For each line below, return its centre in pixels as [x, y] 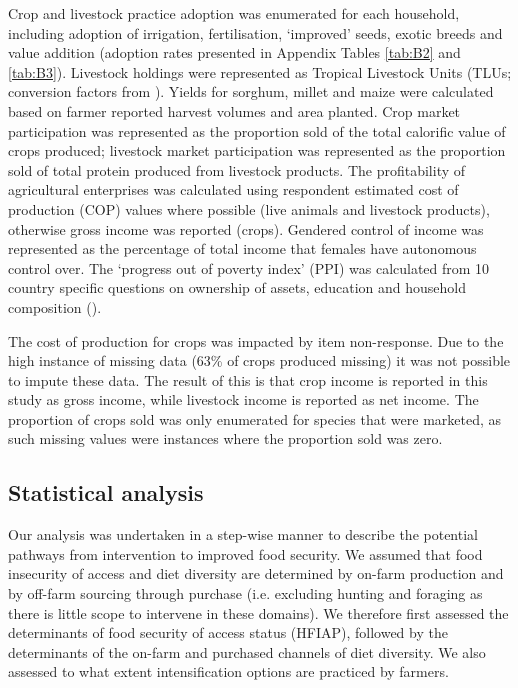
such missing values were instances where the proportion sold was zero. [225, 438]
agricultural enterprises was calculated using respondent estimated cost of [233, 189]
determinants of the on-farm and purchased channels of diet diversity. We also [247, 651]
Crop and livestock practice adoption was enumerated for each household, [234, 13]
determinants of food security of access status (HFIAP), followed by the [228, 632]
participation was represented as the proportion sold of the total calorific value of [257, 130]
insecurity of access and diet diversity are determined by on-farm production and [256, 573]
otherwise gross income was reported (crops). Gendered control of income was [246, 228]
